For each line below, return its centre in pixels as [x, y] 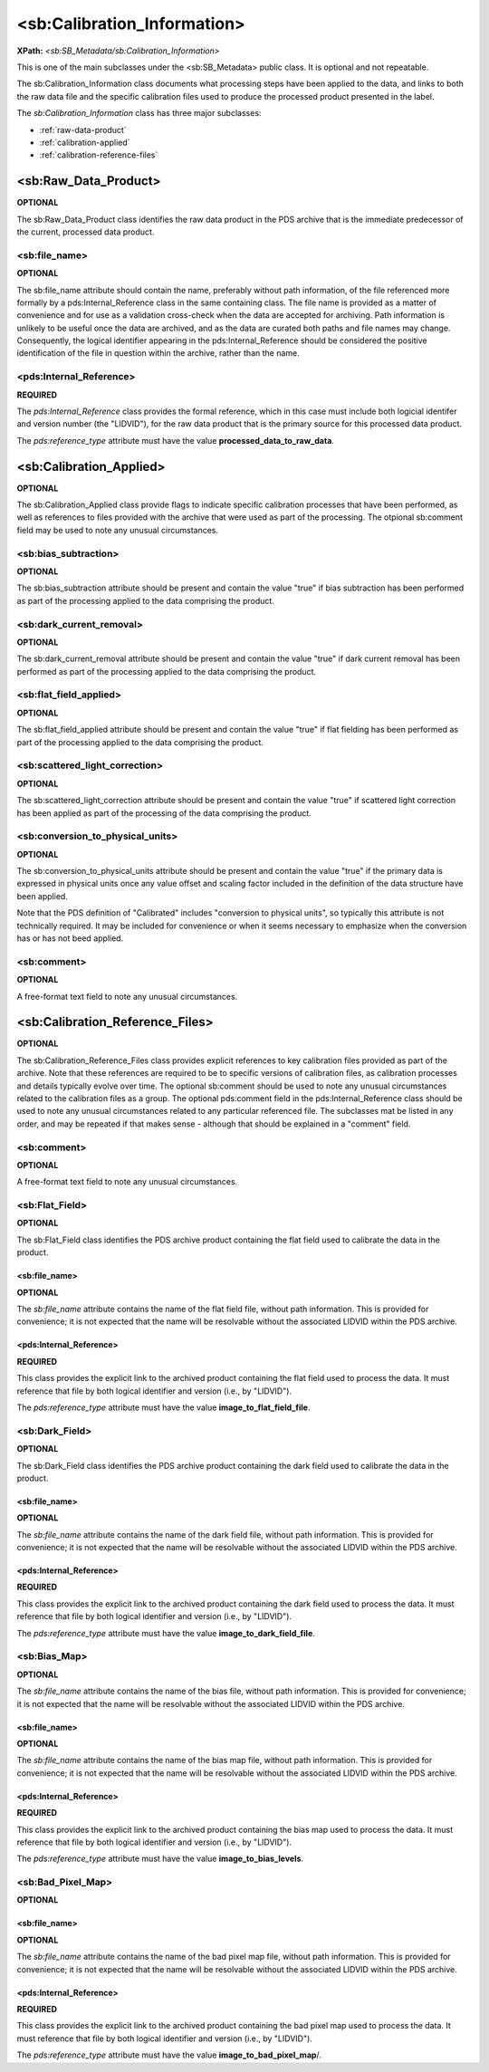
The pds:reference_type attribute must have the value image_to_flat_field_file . [163, 1407]
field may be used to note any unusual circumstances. [118, 530]
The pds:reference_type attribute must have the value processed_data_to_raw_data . [176, 440]
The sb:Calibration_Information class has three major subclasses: [139, 113]
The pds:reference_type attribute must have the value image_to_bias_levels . [160, 1859]
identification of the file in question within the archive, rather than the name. [158, 353]
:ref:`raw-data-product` [83, 129]
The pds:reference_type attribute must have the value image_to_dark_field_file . [166, 1633]
